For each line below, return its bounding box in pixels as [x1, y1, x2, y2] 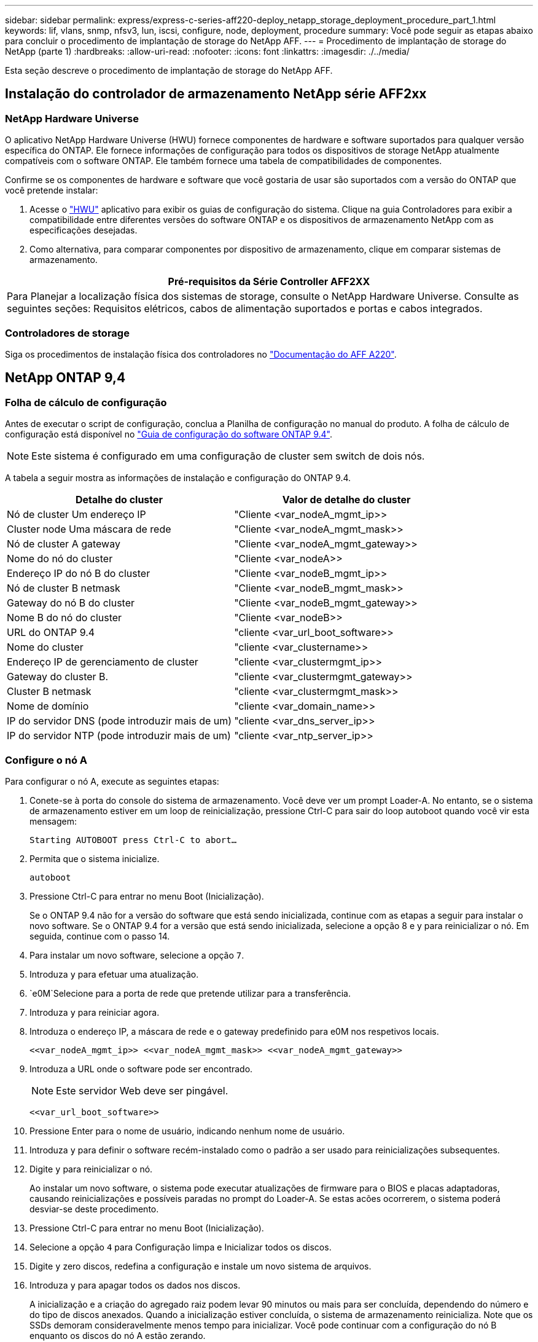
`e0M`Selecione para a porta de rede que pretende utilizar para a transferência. [29, 987, 351, 999]
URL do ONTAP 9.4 [7, 626, 95, 639]
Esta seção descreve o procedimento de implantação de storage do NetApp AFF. [5, 65, 333, 76]
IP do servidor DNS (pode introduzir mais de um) [7, 715, 232, 728]
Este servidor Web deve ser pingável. [56, 1084, 228, 1097]
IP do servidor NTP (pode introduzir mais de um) [7, 729, 231, 742]
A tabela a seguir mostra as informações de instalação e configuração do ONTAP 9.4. [5, 473, 351, 484]
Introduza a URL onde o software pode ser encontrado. [29, 1063, 253, 1074]
